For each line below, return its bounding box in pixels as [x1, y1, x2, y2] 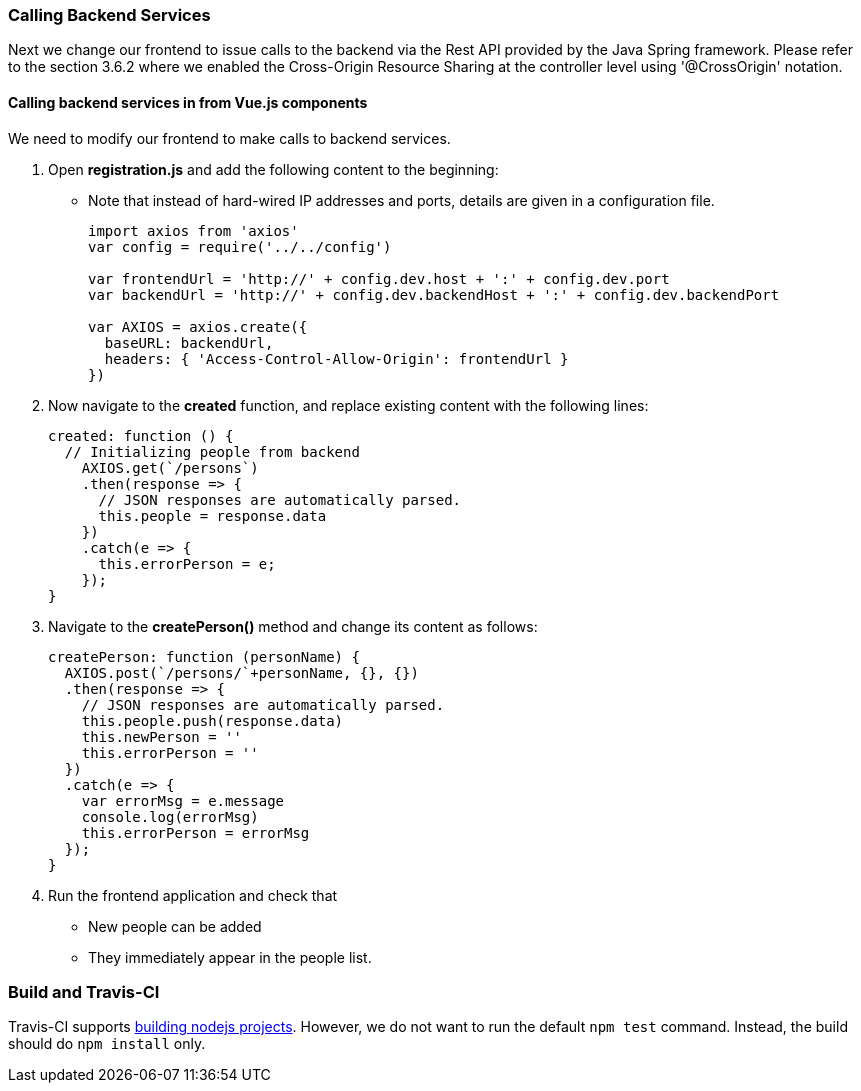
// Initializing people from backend [64, 443, 360, 460]
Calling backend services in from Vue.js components [8, 93, 368, 111]
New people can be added [88, 917, 262, 935]
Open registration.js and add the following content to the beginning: [48, 160, 499, 178]
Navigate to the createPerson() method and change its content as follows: [48, 617, 538, 635]
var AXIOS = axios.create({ [88, 318, 308, 335]
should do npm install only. [8, 1035, 206, 1053]
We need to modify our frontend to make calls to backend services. [8, 129, 451, 147]
